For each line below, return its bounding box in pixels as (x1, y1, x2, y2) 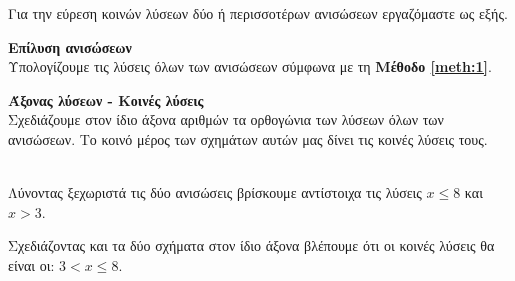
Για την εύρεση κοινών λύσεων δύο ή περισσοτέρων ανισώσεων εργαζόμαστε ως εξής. (8, 3, 508, 23)
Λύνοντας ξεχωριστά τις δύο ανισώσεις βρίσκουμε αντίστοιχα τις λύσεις (8, 182, 422, 203)
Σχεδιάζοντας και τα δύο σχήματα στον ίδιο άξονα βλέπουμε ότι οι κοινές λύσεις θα (8, 235, 495, 256)
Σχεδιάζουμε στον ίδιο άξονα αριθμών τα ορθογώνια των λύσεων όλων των (8, 109, 444, 130)
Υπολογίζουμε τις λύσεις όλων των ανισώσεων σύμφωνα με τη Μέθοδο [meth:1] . (8, 56, 492, 77)
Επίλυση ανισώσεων (8, 36, 132, 57)
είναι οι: (8, 254, 55, 275)
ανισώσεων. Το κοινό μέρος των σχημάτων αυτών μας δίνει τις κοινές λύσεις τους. (8, 128, 488, 149)
